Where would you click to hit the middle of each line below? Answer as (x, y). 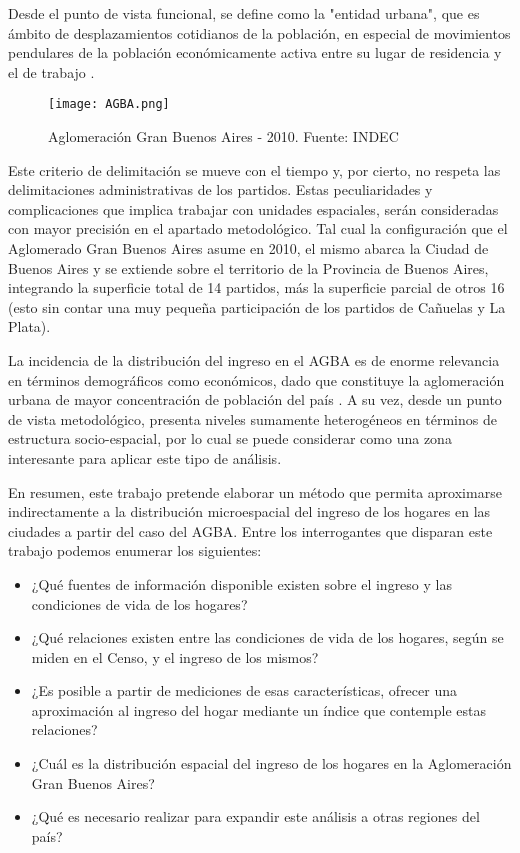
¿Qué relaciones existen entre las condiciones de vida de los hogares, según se (267, 637)
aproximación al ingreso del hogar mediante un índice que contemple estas (258, 709)
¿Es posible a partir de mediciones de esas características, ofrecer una (244, 690)
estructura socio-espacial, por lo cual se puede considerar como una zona (230, 438)
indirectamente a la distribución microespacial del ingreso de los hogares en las (249, 511)
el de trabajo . (51, 71)
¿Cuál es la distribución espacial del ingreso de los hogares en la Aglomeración (271, 763)
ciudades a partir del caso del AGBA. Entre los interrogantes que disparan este (250, 530)
